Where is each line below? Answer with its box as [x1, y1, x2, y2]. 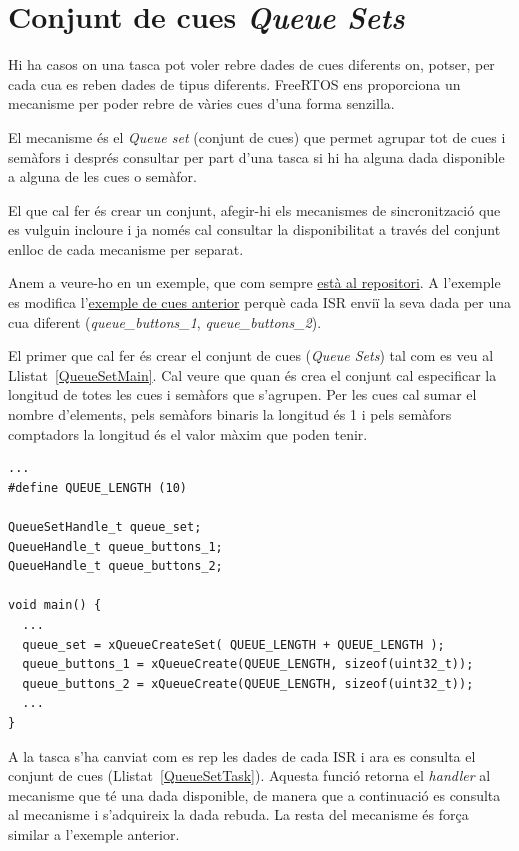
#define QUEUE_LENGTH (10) [8, 480, 187, 495]
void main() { [8, 598, 102, 613]
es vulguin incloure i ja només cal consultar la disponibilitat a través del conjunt [8, 219, 501, 240]
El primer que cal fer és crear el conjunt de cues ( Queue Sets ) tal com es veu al [8, 345, 494, 366]
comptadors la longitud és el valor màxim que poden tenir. [8, 423, 368, 444]
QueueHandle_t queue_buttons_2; [8, 559, 223, 574]
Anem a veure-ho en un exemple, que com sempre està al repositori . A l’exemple [8, 272, 501, 293]
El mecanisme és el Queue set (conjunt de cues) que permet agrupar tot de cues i [8, 126, 506, 147]
